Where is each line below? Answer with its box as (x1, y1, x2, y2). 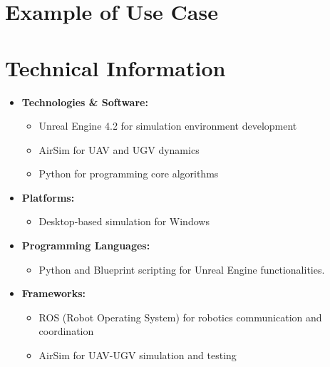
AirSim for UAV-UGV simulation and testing (38, 348, 237, 363)
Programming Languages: (21, 238, 150, 253)
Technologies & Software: (21, 94, 148, 109)
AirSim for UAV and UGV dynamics (38, 142, 200, 157)
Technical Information (5, 53, 226, 82)
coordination (38, 324, 94, 338)
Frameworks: (21, 286, 86, 301)
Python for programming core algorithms (38, 166, 219, 181)
